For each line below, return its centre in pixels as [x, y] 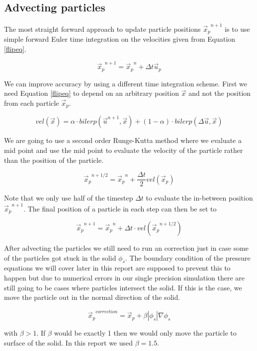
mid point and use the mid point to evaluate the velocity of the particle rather [124, 150]
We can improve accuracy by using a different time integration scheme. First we [126, 83]
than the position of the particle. [54, 160]
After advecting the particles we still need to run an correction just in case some [127, 247]
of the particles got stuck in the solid [60, 257]
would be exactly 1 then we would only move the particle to [145, 333]
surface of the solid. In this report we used [69, 343]
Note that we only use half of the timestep [69, 198]
